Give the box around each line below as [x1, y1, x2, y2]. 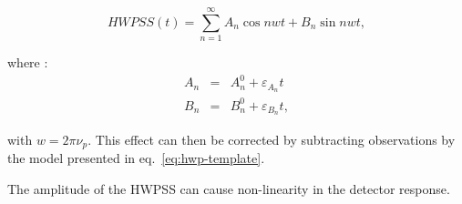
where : [7, 53, 48, 72]
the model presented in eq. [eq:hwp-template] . [7, 148, 265, 167]
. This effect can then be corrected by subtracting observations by [87, 129, 456, 148]
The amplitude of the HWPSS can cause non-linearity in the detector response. [7, 178, 450, 198]
